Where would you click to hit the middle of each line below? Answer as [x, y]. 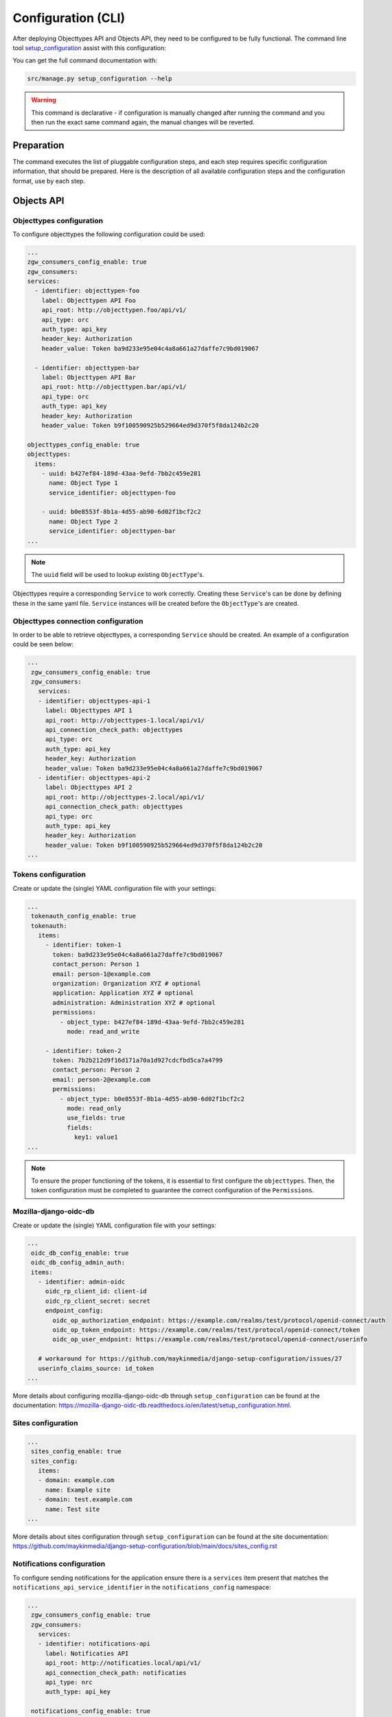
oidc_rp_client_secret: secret [98, 1301]
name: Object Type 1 [83, 483]
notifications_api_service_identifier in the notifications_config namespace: [142, 1587]
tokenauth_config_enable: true [84, 916]
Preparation [38, 145]
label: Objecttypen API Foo [89, 300]
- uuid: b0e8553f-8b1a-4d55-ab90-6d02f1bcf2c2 [122, 512]
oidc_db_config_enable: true [80, 1253]
